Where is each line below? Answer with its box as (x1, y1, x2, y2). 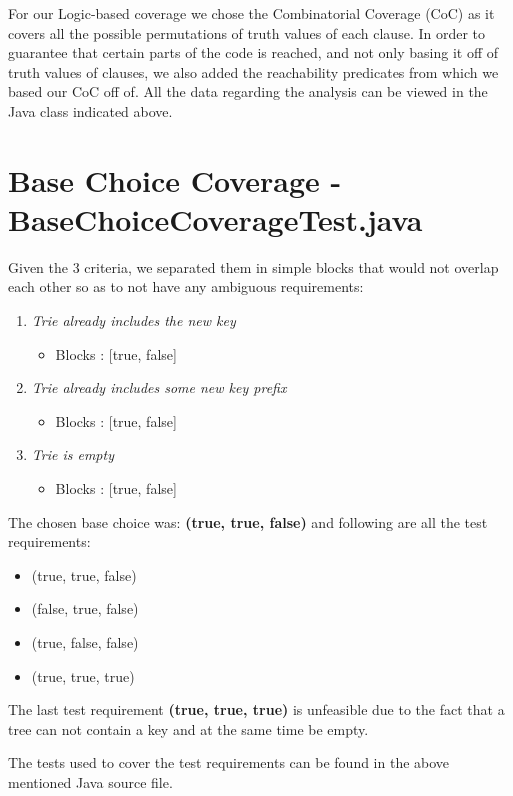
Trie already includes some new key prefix (31, 377, 287, 398)
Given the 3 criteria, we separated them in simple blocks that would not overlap (8, 256, 499, 277)
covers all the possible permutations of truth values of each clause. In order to (8, 22, 486, 43)
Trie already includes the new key (31, 310, 236, 331)
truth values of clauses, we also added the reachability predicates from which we (8, 61, 499, 82)
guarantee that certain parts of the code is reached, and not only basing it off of (8, 42, 498, 63)
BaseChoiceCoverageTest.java (8, 198, 423, 239)
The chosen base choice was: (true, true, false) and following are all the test (8, 511, 488, 532)
